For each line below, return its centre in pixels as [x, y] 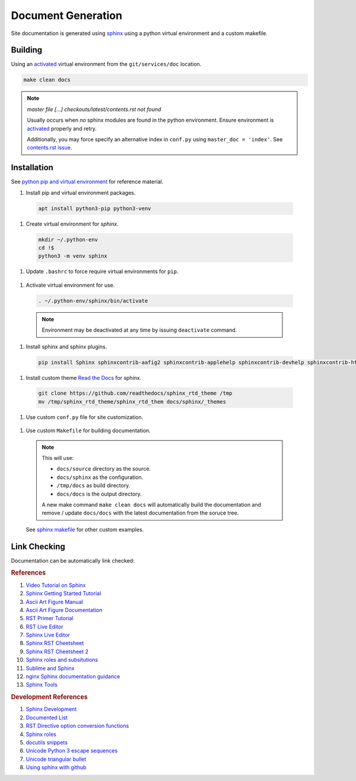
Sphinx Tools [42, 685]
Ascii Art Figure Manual [54, 602]
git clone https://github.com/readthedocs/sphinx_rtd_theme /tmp [135, 393]
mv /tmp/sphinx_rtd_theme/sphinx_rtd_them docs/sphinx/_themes [132, 401]
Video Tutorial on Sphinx [56, 585]
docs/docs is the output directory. [99, 494]
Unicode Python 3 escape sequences [72, 751]
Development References [50, 697]
